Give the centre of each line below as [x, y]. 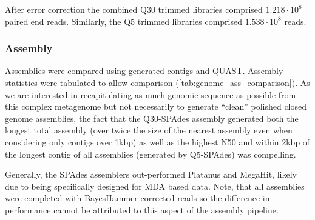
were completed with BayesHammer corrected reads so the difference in [137, 198]
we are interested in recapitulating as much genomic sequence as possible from [151, 94]
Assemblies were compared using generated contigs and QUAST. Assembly [144, 71]
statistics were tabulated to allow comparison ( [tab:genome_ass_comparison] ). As [157, 82]
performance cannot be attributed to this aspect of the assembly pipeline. [142, 209]
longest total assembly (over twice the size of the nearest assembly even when [149, 130]
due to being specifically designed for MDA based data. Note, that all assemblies [155, 186]
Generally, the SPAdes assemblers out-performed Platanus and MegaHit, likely [151, 174]
